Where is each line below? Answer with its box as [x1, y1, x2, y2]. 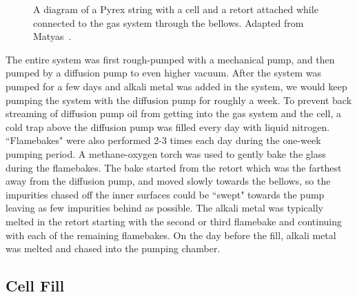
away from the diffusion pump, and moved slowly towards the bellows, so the [6, 174, 331, 188]
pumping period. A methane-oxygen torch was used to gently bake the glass [6, 146, 326, 161]
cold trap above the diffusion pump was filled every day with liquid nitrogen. [6, 119, 330, 134]
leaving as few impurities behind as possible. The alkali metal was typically [6, 201, 323, 215]
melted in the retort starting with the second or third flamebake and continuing [6, 214, 343, 228]
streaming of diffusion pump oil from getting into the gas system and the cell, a [6, 106, 341, 121]
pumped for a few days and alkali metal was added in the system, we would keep [6, 79, 347, 93]
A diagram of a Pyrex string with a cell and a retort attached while [33, 2, 318, 16]
